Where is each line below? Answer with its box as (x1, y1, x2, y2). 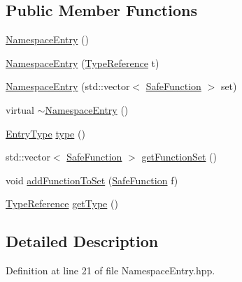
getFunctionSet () (141, 149, 217, 164)
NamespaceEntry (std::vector (6, 79, 130, 94)
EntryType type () (6, 126, 85, 140)
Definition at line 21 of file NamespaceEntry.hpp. (6, 263, 215, 278)
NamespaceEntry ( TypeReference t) (6, 55, 159, 70)
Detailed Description (6, 230, 159, 252)
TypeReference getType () (6, 196, 118, 211)
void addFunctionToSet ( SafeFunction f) (6, 172, 178, 187)
